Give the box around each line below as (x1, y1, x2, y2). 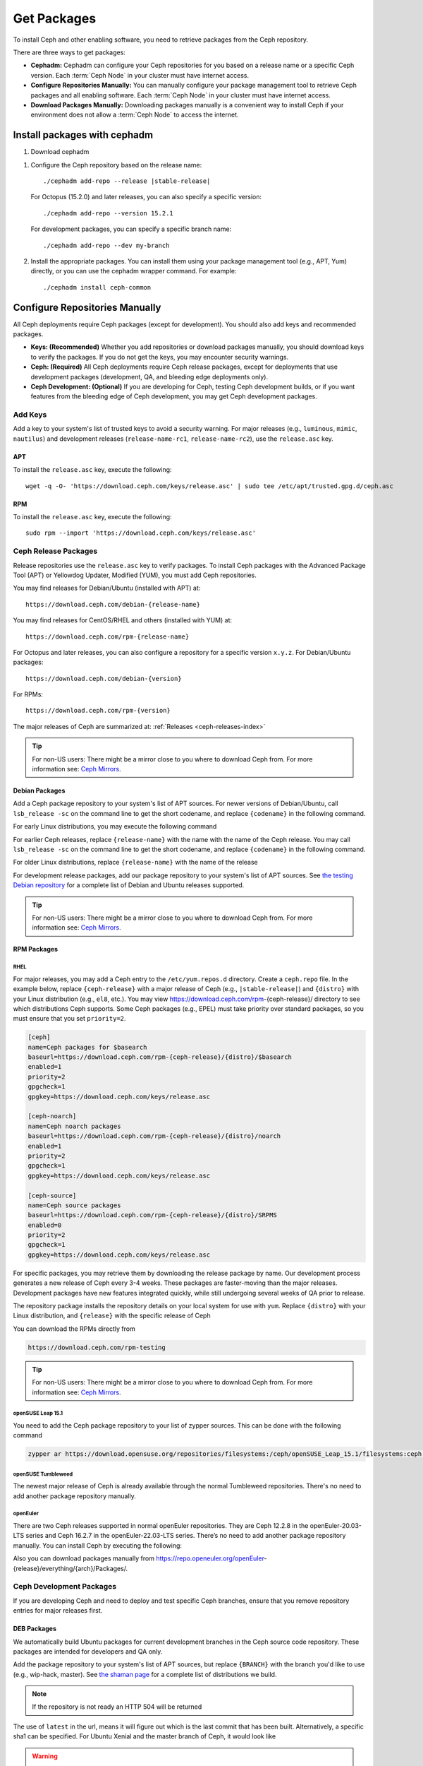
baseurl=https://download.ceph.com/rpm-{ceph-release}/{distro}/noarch (27, 1132, 281, 1140)
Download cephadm (30, 148, 90, 156)
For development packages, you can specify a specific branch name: (30, 225, 232, 233)
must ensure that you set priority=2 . (13, 1014, 126, 1023)
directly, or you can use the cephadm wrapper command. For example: (30, 267, 237, 275)
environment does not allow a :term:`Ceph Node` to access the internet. (30, 110, 239, 119)
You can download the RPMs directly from (13, 1324, 135, 1333)
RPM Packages (13, 945, 59, 954)
